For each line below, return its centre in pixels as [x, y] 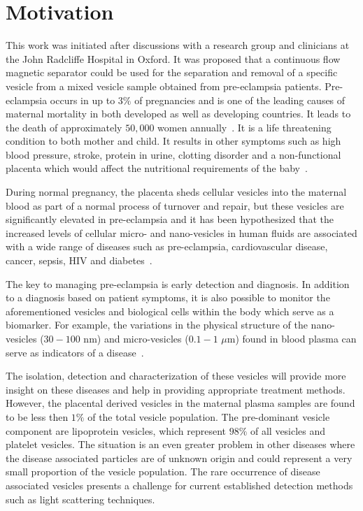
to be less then [37, 416]
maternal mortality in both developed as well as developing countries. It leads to [178, 114]
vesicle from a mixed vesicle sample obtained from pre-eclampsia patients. [164, 86]
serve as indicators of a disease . [75, 352]
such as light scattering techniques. [80, 499]
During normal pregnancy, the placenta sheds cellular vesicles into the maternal [176, 192]
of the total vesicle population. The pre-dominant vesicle [209, 416]
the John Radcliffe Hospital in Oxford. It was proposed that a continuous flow [173, 58]
